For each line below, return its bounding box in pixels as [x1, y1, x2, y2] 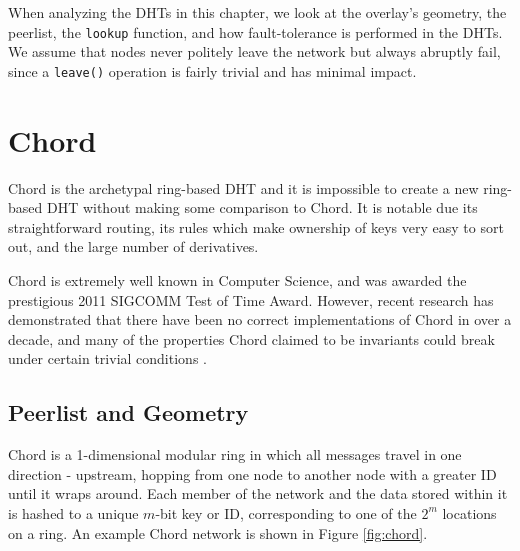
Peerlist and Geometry [8, 397, 249, 428]
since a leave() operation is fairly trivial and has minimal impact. [8, 60, 417, 81]
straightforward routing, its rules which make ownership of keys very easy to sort [8, 216, 504, 237]
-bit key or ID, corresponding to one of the [155, 502, 417, 523]
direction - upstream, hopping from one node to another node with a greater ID [8, 463, 497, 484]
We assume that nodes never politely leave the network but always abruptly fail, [8, 41, 501, 62]
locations [442, 502, 497, 523]
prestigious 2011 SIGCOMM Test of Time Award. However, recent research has [8, 289, 494, 310]
